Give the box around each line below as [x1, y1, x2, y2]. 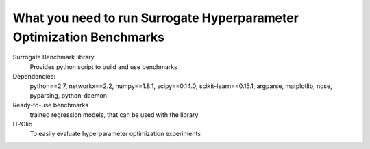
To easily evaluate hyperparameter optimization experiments [29, 130, 201, 138]
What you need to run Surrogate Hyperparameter [12, 10, 299, 25]
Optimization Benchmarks [12, 29, 164, 44]
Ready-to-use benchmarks [12, 101, 89, 109]
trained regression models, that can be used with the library [29, 110, 199, 119]
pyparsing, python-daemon [29, 91, 108, 99]
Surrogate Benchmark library [12, 53, 95, 62]
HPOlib [12, 120, 33, 128]
